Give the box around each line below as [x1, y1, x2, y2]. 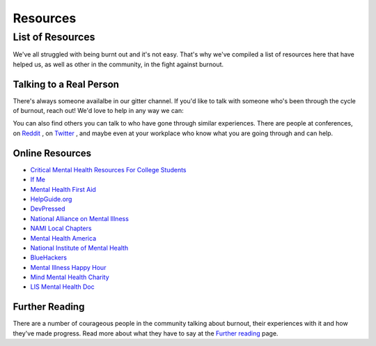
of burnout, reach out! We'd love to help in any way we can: [13, 107, 184, 115]
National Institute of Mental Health [30, 243, 129, 252]
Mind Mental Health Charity [30, 273, 109, 282]
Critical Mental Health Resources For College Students [30, 165, 187, 174]
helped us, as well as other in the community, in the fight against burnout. [13, 60, 224, 68]
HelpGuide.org [30, 195, 72, 203]
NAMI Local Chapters [30, 224, 92, 233]
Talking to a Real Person [13, 78, 120, 90]
